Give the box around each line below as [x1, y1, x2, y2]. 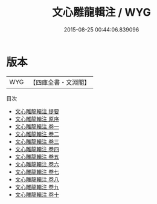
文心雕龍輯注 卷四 [14, 145, 59, 153]
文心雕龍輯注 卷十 [14, 191, 59, 198]
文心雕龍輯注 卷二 [14, 130, 59, 137]
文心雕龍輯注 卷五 [14, 153, 59, 160]
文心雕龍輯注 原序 [14, 115, 59, 122]
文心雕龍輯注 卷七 [14, 168, 59, 176]
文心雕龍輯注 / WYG [52, 5, 151, 19]
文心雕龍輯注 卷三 [14, 137, 59, 145]
